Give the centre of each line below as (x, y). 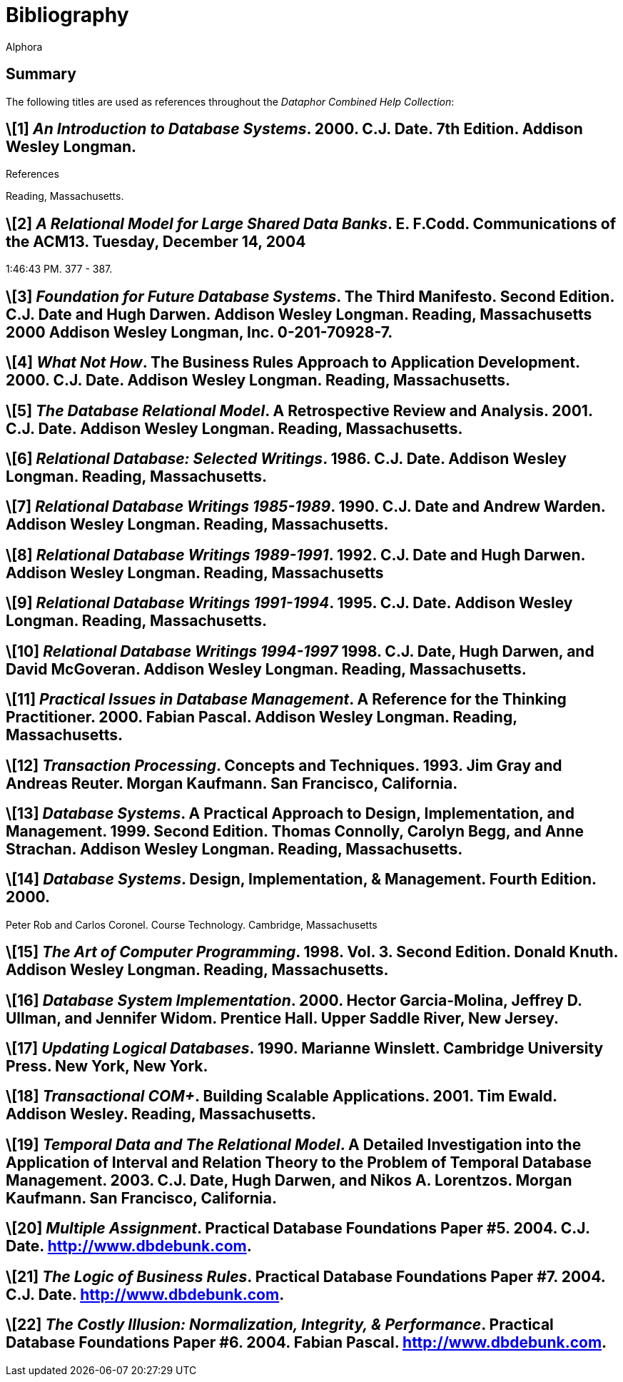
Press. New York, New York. (107, 1066)
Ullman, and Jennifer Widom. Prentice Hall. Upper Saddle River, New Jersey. (283, 1018)
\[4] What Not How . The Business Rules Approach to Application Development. (293, 363)
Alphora (24, 46)
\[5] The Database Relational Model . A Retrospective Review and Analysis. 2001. (299, 410)
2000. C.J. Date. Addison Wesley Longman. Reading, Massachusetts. (258, 380)
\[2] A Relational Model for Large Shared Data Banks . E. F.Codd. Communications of (311, 223)
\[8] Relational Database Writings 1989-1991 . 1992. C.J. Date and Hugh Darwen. (295, 555)
